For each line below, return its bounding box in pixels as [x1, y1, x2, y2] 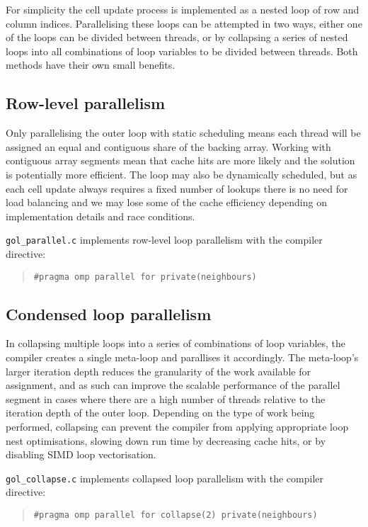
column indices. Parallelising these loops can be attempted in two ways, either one [6, 16, 362, 30]
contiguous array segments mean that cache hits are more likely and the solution [6, 153, 355, 168]
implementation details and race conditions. [6, 208, 195, 223]
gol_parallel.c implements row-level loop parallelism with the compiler [6, 232, 323, 247]
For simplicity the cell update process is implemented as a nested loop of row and [6, 2, 360, 16]
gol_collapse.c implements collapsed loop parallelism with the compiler [6, 470, 323, 485]
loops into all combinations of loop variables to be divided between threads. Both [6, 43, 358, 58]
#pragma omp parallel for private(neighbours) [33, 271, 257, 282]
